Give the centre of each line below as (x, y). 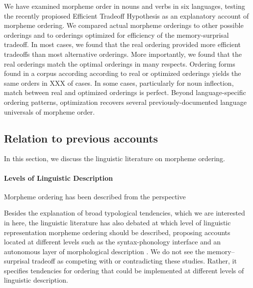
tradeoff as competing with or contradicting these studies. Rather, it (134, 261)
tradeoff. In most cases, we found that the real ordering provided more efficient (123, 44)
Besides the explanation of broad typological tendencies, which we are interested (125, 213)
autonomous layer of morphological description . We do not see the (104, 251)
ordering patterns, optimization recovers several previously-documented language (125, 102)
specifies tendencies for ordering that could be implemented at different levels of (124, 270)
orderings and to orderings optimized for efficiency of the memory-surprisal (116, 35)
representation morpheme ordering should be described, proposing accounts (117, 232)
